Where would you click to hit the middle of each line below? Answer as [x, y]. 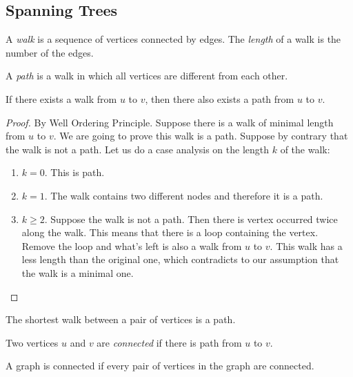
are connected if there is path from [169, 342]
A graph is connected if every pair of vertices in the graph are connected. [160, 366]
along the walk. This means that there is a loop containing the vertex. [170, 232]
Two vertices [32, 342]
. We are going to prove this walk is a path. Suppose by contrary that [201, 136]
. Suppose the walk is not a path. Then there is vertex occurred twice [191, 219]
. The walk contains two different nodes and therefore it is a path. [184, 195]
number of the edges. [50, 52]
